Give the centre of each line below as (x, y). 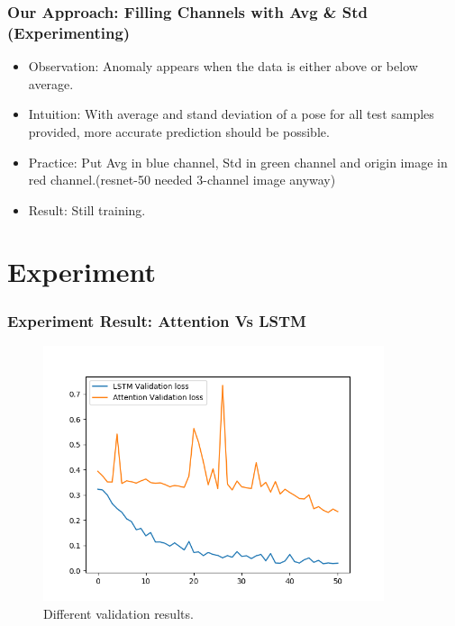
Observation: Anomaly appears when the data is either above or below (223, 66)
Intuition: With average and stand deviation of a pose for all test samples (231, 114)
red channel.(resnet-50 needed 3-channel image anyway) (182, 180)
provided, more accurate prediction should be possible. (179, 131)
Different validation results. (118, 613)
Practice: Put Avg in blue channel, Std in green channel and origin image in (238, 162)
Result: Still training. (87, 209)
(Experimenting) (69, 32)
